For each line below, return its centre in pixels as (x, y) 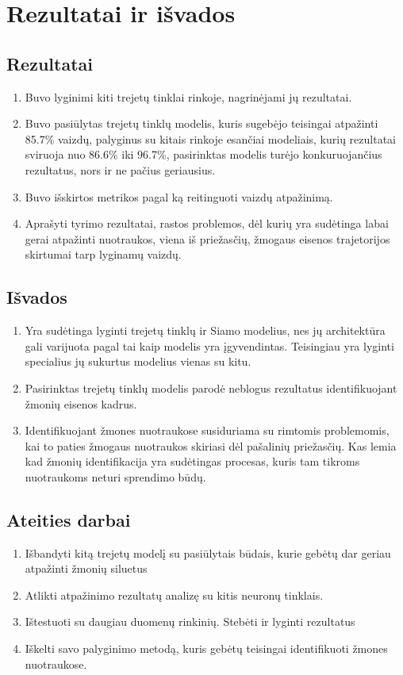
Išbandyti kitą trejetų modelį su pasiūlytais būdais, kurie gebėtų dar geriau (208, 552)
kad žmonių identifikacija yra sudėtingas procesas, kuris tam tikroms (192, 461)
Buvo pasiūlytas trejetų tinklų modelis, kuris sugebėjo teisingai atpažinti (201, 123)
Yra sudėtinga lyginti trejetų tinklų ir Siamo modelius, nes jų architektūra (205, 330)
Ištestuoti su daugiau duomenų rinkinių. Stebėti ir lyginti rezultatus (190, 621)
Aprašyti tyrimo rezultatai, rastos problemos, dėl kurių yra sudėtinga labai (207, 223)
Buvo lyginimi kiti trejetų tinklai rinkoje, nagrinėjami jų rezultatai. (188, 96)
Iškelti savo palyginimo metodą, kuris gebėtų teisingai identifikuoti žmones (206, 648)
